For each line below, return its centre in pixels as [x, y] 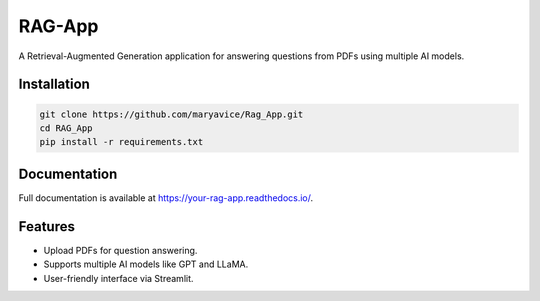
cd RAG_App [66, 128]
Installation [54, 84]
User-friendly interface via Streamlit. [118, 278]
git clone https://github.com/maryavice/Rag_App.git [171, 114]
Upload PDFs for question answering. [120, 250]
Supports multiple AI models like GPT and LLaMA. [146, 264]
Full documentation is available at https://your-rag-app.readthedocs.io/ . [166, 197]
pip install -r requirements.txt [121, 142]
